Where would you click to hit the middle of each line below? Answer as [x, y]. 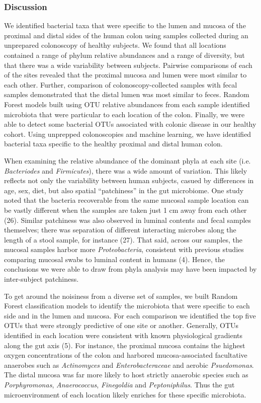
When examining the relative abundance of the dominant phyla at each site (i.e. [127, 160]
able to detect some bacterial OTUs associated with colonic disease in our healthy [130, 124]
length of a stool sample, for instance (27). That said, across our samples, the [123, 239]
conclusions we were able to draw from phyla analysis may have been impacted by [130, 269]
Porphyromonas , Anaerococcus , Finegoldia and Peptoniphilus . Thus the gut [119, 384]
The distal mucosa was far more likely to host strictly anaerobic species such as [126, 375]
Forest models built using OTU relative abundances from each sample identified [127, 104]
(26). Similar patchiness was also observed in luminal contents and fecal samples [128, 220]
